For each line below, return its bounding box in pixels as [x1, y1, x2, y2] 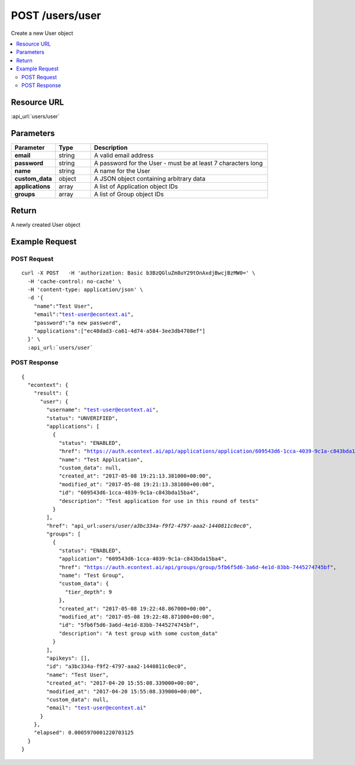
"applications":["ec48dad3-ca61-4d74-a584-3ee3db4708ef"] [33, 327, 206, 334]
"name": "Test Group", [59, 572, 125, 579]
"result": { [33, 390, 69, 396]
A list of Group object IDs [93, 190, 164, 198]
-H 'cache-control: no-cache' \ [27, 278, 121, 285]
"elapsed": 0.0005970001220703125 [33, 730, 134, 736]
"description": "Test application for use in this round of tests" [59, 498, 259, 504]
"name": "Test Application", [59, 456, 143, 463]
